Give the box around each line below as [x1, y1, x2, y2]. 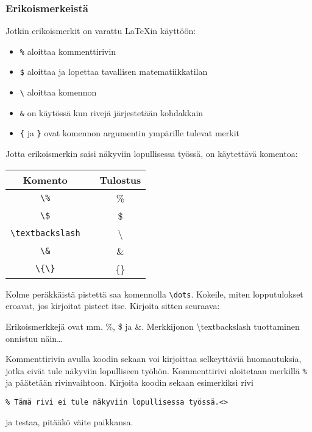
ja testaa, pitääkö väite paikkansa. [5, 415, 133, 428]
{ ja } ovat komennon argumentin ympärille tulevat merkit [19, 127, 239, 139]
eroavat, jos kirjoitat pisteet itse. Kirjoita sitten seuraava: [5, 299, 220, 312]
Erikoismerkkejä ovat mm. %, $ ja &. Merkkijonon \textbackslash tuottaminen [5, 319, 300, 332]
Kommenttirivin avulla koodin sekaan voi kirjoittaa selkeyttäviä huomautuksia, [5, 352, 302, 365]
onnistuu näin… [5, 332, 63, 344]
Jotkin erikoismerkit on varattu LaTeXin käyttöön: [5, 24, 196, 37]
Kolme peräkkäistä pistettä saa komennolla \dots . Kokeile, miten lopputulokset [5, 287, 303, 300]
